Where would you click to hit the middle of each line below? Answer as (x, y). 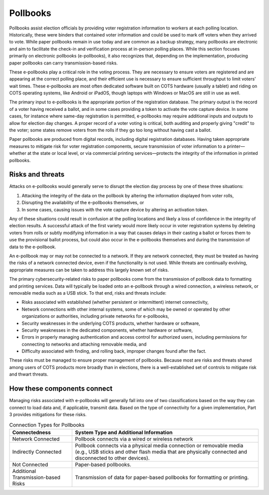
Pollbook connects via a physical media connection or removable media (159, 446)
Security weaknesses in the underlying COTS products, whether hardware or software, (111, 323)
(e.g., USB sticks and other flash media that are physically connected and (161, 452)
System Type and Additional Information (124, 432)
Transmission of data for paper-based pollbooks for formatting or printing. (162, 477)
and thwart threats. (29, 374)
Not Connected (30, 465)
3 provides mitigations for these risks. (48, 414)
